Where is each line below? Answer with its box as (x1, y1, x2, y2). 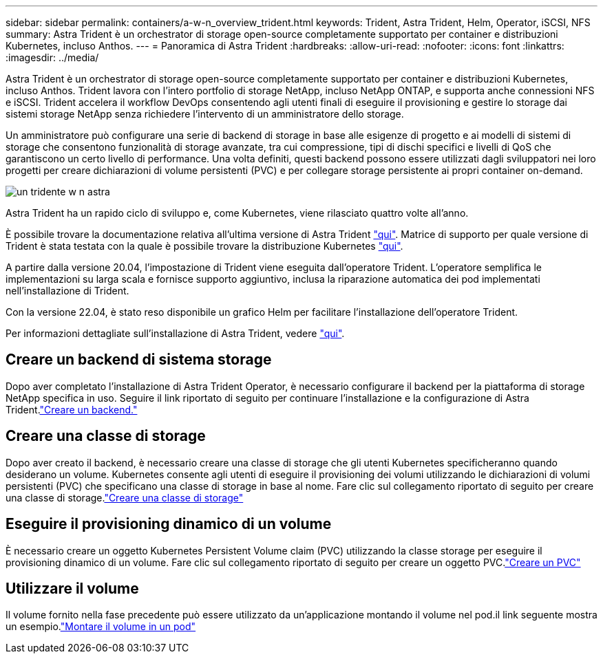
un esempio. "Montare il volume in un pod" (6, 620, 196, 633)
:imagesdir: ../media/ (6, 52, 99, 63)
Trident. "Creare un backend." (6, 403, 138, 415)
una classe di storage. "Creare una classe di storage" (6, 491, 244, 504)
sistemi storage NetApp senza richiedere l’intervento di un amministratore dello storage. (6, 108, 404, 120)
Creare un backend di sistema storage (6, 351, 272, 369)
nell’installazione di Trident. (6, 285, 129, 296)
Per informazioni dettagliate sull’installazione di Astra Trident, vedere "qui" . (6, 327, 345, 339)
